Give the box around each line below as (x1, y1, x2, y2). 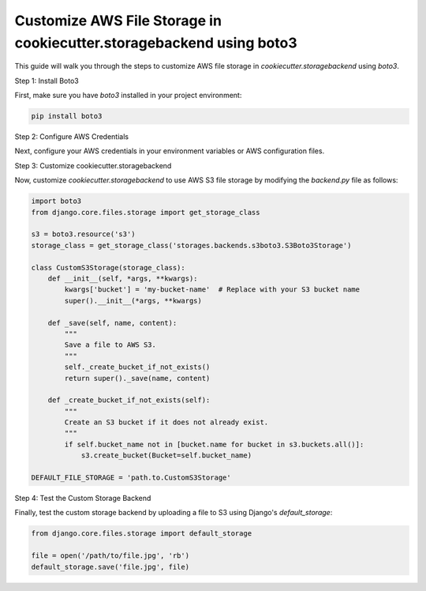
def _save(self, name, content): (47, 318, 177, 327)
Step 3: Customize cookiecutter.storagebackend (14, 160, 172, 170)
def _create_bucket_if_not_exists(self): (47, 396, 211, 405)
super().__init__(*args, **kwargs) (64, 296, 203, 305)
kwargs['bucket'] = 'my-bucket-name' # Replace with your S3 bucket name (64, 285, 361, 294)
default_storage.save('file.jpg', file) (31, 562, 189, 571)
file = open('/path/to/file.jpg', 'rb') (31, 551, 189, 560)
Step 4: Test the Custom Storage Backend (14, 494, 151, 503)
